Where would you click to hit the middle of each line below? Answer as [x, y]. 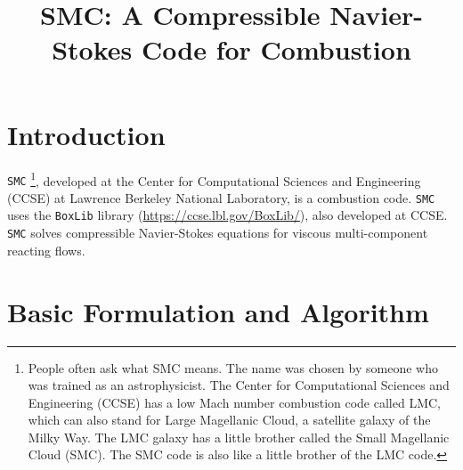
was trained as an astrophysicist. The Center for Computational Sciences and [239, 385]
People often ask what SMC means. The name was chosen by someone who [233, 367]
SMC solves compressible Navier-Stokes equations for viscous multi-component [218, 233]
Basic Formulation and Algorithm [218, 311]
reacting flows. [46, 250]
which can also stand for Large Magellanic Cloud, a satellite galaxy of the [229, 420]
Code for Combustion [276, 49]
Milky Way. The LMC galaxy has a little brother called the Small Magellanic [239, 437]
